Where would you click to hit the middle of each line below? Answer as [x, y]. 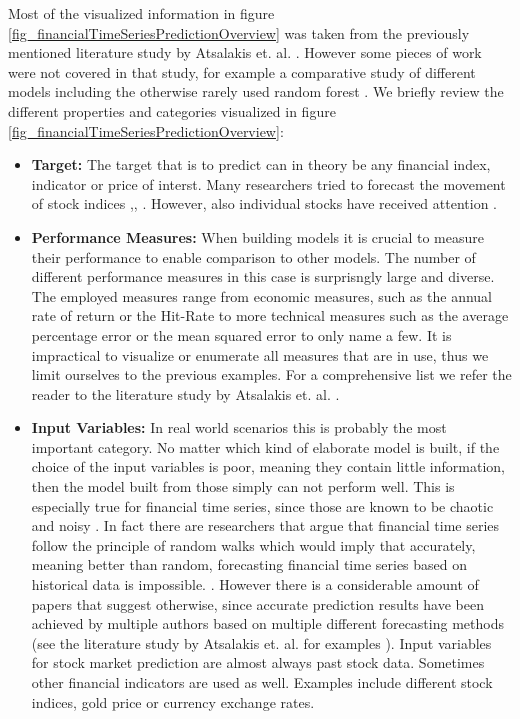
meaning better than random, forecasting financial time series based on [249, 564]
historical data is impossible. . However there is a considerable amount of [255, 584]
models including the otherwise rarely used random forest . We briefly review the [256, 91]
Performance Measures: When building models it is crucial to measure [257, 236]
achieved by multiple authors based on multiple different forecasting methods [267, 623]
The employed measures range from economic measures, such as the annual [262, 295]
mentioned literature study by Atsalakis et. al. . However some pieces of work [245, 52]
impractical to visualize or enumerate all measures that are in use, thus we [260, 354]
